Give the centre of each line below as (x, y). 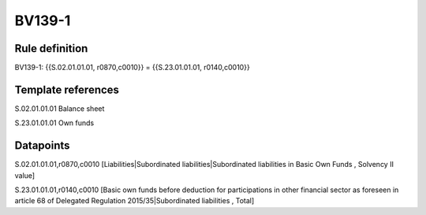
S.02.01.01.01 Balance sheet (60, 108)
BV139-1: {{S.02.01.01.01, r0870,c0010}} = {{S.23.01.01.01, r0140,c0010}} (132, 68)
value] (25, 175)
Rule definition (51, 48)
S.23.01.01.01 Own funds (54, 123)
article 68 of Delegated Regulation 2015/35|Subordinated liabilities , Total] (135, 201)
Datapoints (42, 146)
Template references (67, 89)
